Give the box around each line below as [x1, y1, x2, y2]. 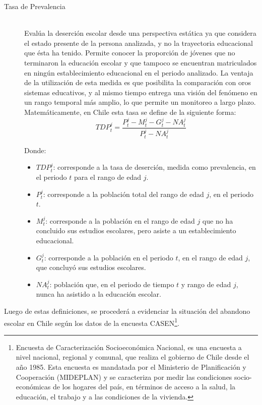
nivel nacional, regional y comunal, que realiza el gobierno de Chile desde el [16, 352, 249, 362]
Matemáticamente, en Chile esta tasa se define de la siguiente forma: [24, 106, 236, 117]
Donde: [24, 145, 46, 155]
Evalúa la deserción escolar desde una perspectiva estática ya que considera [24, 28, 256, 38]
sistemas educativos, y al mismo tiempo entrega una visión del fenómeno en [24, 87, 257, 97]
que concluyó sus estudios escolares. [36, 262, 146, 273]
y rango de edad [181, 279, 231, 289]
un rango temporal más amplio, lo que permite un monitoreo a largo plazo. [24, 97, 256, 107]
